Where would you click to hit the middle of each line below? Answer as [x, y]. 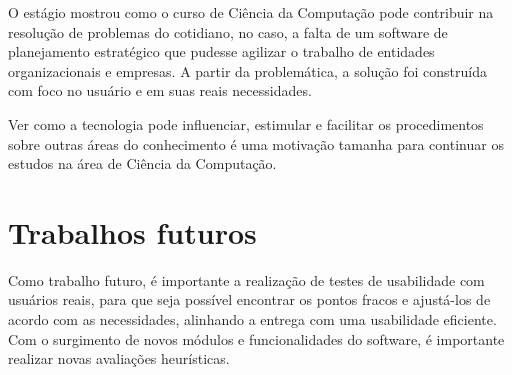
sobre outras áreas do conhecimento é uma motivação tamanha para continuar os [256, 143]
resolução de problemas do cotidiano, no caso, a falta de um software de [228, 31]
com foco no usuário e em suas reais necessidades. [160, 90]
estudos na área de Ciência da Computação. [142, 163]
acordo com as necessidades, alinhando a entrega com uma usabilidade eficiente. [252, 319]
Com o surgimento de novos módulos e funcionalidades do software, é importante [256, 338]
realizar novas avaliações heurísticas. [119, 358]
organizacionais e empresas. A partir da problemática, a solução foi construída [247, 70]
